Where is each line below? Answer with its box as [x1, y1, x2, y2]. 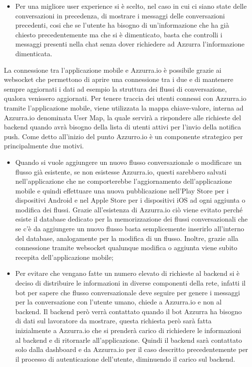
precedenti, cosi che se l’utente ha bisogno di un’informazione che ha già [15, 20, 229, 30]
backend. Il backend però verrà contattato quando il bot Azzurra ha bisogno [15, 306, 242, 316]
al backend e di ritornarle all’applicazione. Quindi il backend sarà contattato [15, 335, 242, 345]
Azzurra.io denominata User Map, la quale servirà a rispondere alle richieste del [4, 112, 241, 122]
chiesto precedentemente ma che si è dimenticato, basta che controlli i [15, 29, 222, 39]
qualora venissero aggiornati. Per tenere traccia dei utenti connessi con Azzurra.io [4, 93, 247, 103]
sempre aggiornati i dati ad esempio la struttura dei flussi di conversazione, [4, 83, 227, 94]
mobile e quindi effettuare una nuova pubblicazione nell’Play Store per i [15, 185, 229, 195]
